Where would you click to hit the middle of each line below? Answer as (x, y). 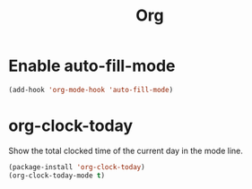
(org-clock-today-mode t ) (56, 176)
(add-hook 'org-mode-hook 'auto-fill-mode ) (91, 90)
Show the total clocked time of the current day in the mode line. (126, 150)
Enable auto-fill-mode (92, 66)
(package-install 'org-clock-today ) (77, 167)
